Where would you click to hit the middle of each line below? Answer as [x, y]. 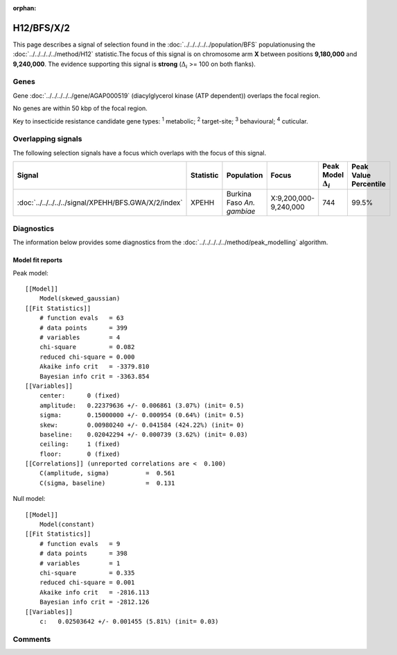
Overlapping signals [47, 139]
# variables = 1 [80, 563]
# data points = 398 [83, 554]
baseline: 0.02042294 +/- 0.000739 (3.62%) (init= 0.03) [144, 434]
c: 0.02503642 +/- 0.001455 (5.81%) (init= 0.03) [129, 621]
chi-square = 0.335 [87, 573]
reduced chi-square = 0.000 [87, 357]
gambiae [241, 211]
